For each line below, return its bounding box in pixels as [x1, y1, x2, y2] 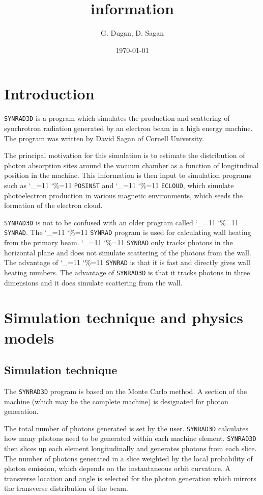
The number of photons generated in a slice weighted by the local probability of [4, 453, 253, 463]
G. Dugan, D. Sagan [100, 28, 164, 38]
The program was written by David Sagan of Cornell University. [4, 133, 204, 143]
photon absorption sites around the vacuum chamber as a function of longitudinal [4, 160, 259, 170]
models [4, 327, 54, 348]
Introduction [4, 83, 95, 104]
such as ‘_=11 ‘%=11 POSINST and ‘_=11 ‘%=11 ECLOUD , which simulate [4, 179, 234, 190]
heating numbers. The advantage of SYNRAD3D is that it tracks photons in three [4, 267, 250, 277]
